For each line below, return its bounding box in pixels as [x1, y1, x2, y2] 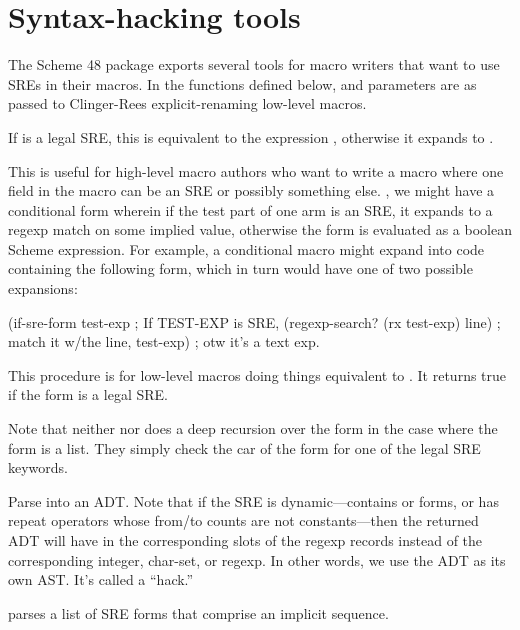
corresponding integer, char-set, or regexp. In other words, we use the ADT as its [8, 549, 506, 570]
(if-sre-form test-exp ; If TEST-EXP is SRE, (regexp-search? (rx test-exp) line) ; [8, 311, 501, 332]
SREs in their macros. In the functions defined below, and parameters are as [8, 73, 477, 94]
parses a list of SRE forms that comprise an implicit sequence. [8, 602, 389, 623]
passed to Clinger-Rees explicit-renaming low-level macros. [8, 93, 367, 114]
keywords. [8, 457, 69, 478]
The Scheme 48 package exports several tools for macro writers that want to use [8, 54, 500, 75]
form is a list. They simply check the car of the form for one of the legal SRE [8, 437, 481, 458]
